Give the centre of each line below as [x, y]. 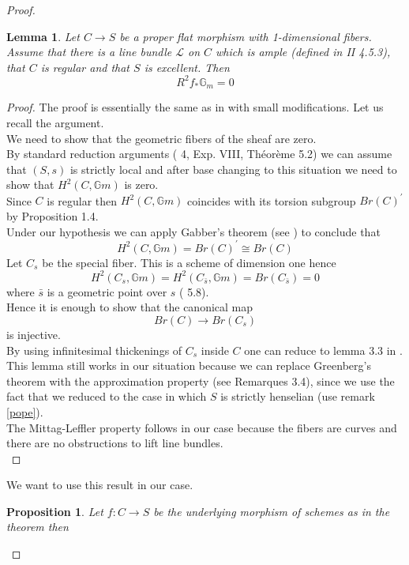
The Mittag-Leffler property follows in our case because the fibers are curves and [202, 427]
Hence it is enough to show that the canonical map [130, 307]
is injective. [34, 334]
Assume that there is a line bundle [89, 52]
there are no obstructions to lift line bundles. [115, 443]
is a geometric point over [107, 291]
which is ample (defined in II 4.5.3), [303, 52]
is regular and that [85, 67]
